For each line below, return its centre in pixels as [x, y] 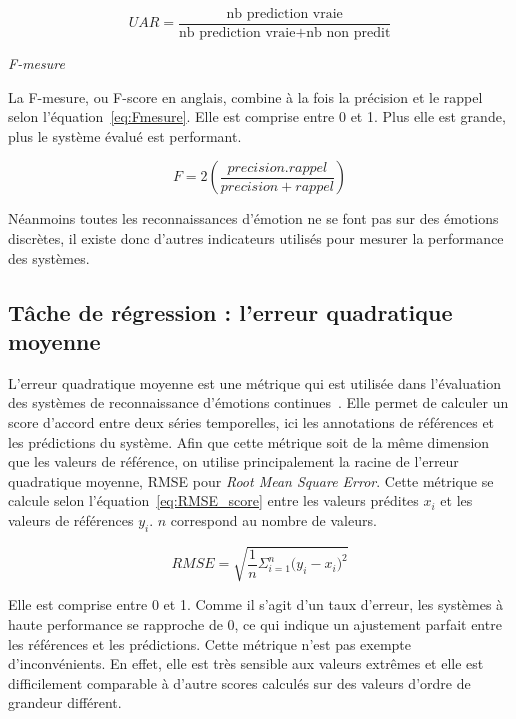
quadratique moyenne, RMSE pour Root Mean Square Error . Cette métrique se [251, 480]
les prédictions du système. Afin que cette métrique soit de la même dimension [249, 441]
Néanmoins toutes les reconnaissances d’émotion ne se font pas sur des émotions [253, 218]
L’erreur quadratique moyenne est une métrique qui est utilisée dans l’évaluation [255, 382]
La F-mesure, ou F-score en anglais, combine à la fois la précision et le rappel [245, 96]
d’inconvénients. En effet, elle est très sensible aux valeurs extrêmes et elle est [246, 663]
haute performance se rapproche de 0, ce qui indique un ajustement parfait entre [255, 623]
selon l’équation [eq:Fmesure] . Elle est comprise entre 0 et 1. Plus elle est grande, [257, 116]
